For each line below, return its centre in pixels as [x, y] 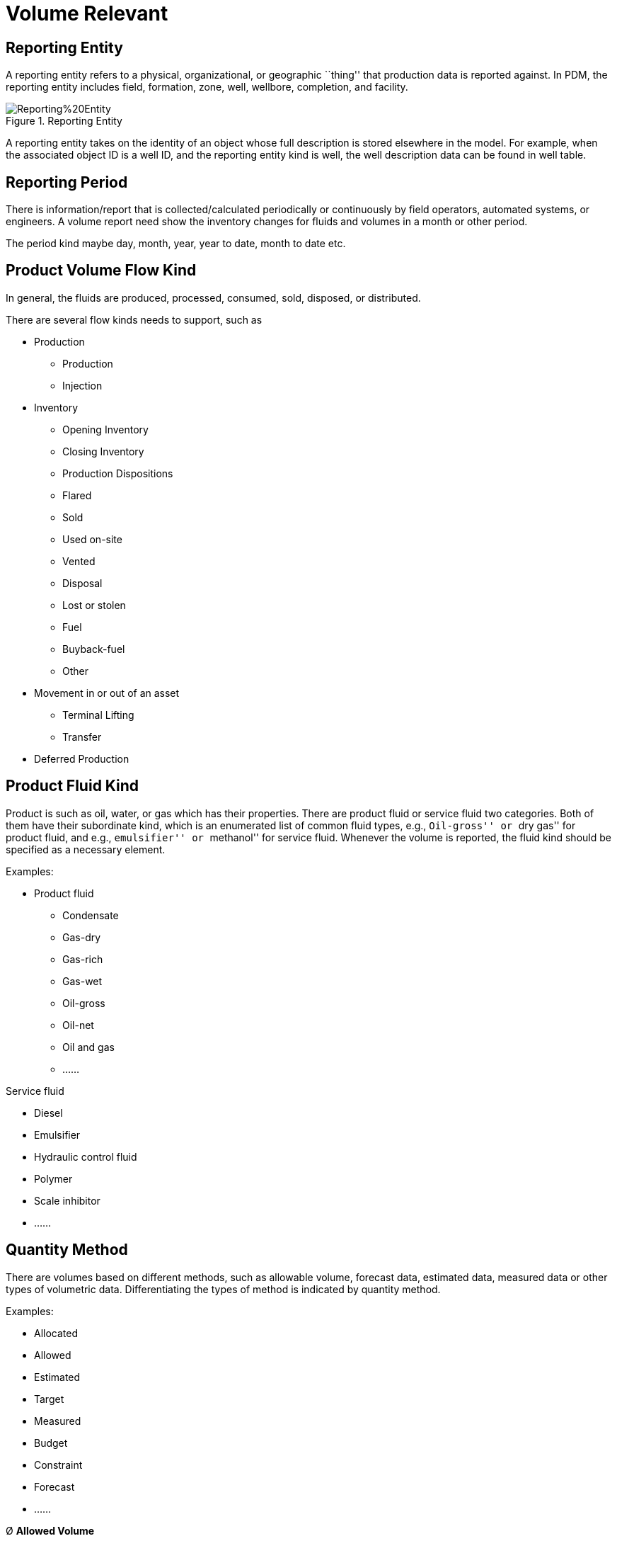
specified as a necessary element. [86, 849]
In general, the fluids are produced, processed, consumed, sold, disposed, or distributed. [213, 297]
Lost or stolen [94, 605]
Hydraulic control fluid [86, 1156]
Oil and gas [88, 1047]
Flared [77, 495]
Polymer [53, 1178]
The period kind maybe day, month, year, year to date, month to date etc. [176, 244]
